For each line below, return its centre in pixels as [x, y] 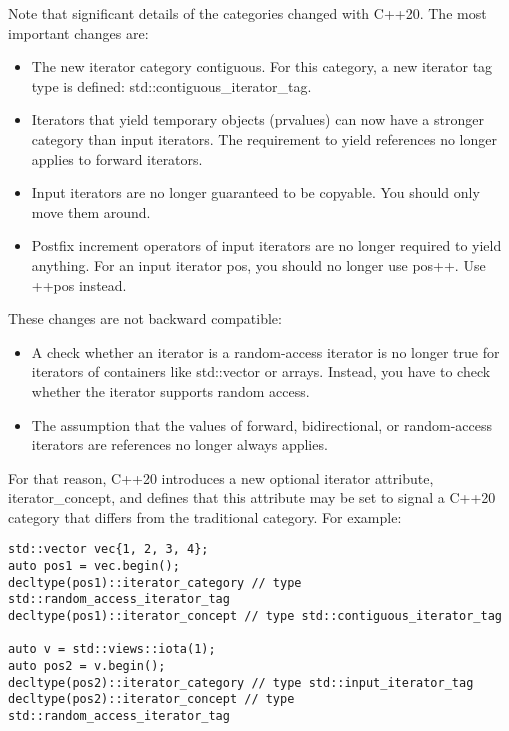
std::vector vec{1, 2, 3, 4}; [108, 549]
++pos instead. [79, 284]
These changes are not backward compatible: [145, 318]
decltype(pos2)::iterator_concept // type [151, 699]
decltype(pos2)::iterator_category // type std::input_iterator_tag [241, 682]
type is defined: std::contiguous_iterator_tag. [171, 85]
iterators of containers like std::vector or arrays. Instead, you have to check [261, 371]
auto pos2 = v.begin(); [87, 666]
